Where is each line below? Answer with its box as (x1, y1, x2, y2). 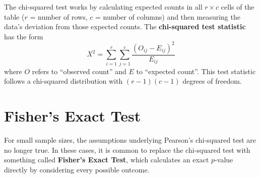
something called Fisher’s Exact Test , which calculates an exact (4, 154, 209, 165)
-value (215, 154, 233, 165)
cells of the (221, 2, 254, 12)
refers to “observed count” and (32, 66, 126, 76)
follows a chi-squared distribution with (4, 76, 123, 86)
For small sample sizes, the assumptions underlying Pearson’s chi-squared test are (4, 134, 256, 145)
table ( (4, 11, 25, 22)
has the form (4, 31, 43, 41)
